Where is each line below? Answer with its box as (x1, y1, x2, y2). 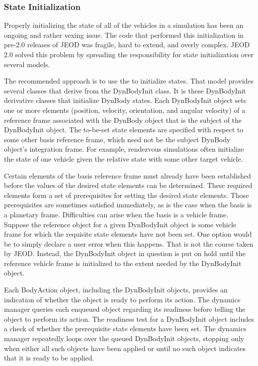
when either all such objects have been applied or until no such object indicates (4, 343, 246, 353)
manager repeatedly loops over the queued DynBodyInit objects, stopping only (4, 333, 244, 344)
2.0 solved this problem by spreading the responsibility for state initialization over (4, 49, 254, 59)
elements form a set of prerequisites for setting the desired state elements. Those (4, 189, 249, 200)
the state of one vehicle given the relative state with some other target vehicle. (4, 153, 243, 164)
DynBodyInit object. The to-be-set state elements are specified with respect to (4, 124, 244, 135)
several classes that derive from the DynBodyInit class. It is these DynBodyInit (4, 85, 246, 95)
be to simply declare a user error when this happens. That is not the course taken (4, 238, 254, 249)
